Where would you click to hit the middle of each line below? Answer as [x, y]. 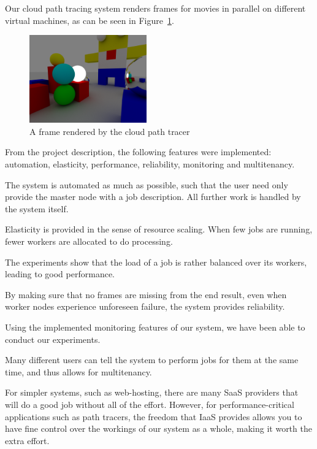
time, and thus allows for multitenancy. [78, 371]
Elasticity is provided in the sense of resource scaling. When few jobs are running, [159, 229]
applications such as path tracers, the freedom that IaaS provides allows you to [154, 416]
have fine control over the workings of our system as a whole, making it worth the [158, 428]
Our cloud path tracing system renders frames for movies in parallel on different [155, 8]
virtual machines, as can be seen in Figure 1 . [90, 20]
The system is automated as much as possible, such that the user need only [147, 184]
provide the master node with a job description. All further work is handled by [153, 197]
